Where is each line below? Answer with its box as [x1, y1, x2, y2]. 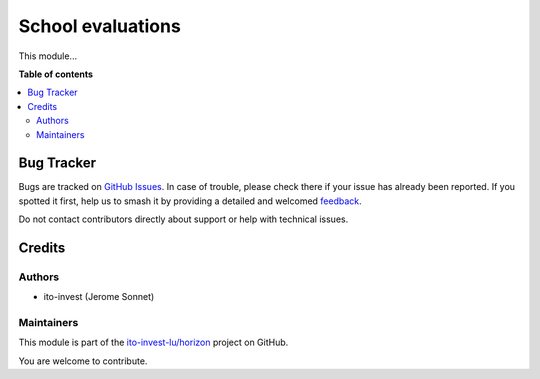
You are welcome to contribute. [18, 355, 148, 367]
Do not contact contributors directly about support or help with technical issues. [18, 213, 349, 225]
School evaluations [18, 15, 182, 37]
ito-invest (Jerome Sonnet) [43, 291, 155, 303]
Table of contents [18, 68, 94, 80]
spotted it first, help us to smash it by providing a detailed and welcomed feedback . [18, 195, 362, 207]
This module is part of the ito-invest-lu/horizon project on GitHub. [18, 336, 289, 349]
